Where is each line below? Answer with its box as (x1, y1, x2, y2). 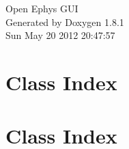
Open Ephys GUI (5, 1, 78, 15)
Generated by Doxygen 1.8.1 (5, 14, 124, 29)
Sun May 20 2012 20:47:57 (5, 28, 115, 42)
